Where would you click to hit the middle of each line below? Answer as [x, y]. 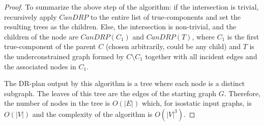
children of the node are [41, 36]
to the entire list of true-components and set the [166, 16]
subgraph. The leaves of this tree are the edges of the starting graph [110, 93]
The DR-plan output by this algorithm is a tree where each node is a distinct [125, 83]
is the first [243, 36]
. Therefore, [242, 93]
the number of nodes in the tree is [57, 103]
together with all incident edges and [201, 56]
